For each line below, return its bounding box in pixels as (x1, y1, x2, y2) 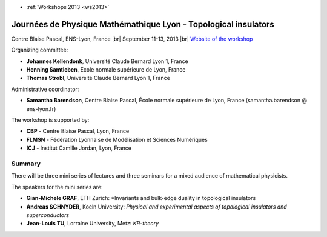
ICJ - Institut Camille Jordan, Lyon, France (26, 144, 131, 152)
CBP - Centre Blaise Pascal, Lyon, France (26, 127, 130, 135)
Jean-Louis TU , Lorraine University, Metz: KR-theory (26, 220, 159, 227)
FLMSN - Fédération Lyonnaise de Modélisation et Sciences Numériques (26, 136, 208, 143)
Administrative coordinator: (11, 85, 79, 93)
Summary (11, 159, 41, 168)
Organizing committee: (11, 46, 68, 54)
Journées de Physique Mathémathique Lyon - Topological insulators (11, 19, 275, 30)
